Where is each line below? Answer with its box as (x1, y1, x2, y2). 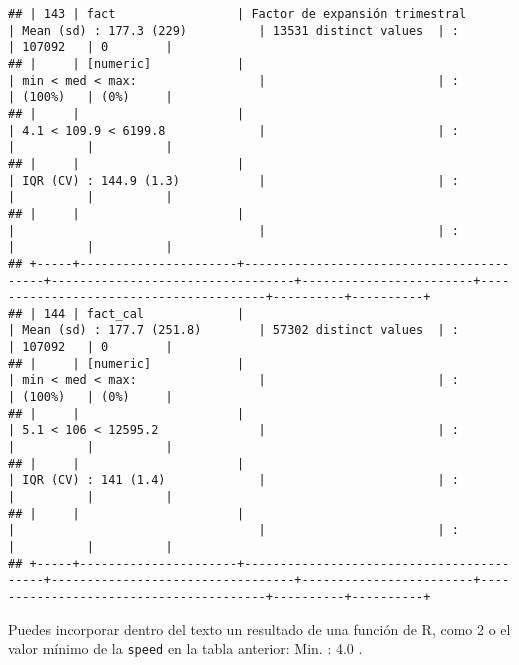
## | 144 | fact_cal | (8, 306, 245, 321)
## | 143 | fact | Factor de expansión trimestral (8, 7, 467, 21)
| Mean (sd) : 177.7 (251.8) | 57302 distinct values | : (8, 323, 460, 338)
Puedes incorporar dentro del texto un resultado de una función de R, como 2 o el (8, 618, 511, 639)
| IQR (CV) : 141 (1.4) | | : (8, 473, 460, 488)
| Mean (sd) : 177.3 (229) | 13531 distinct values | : (8, 23, 460, 38)
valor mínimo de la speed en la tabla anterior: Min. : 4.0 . (8, 638, 363, 659)
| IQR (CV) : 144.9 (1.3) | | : (8, 173, 460, 188)
